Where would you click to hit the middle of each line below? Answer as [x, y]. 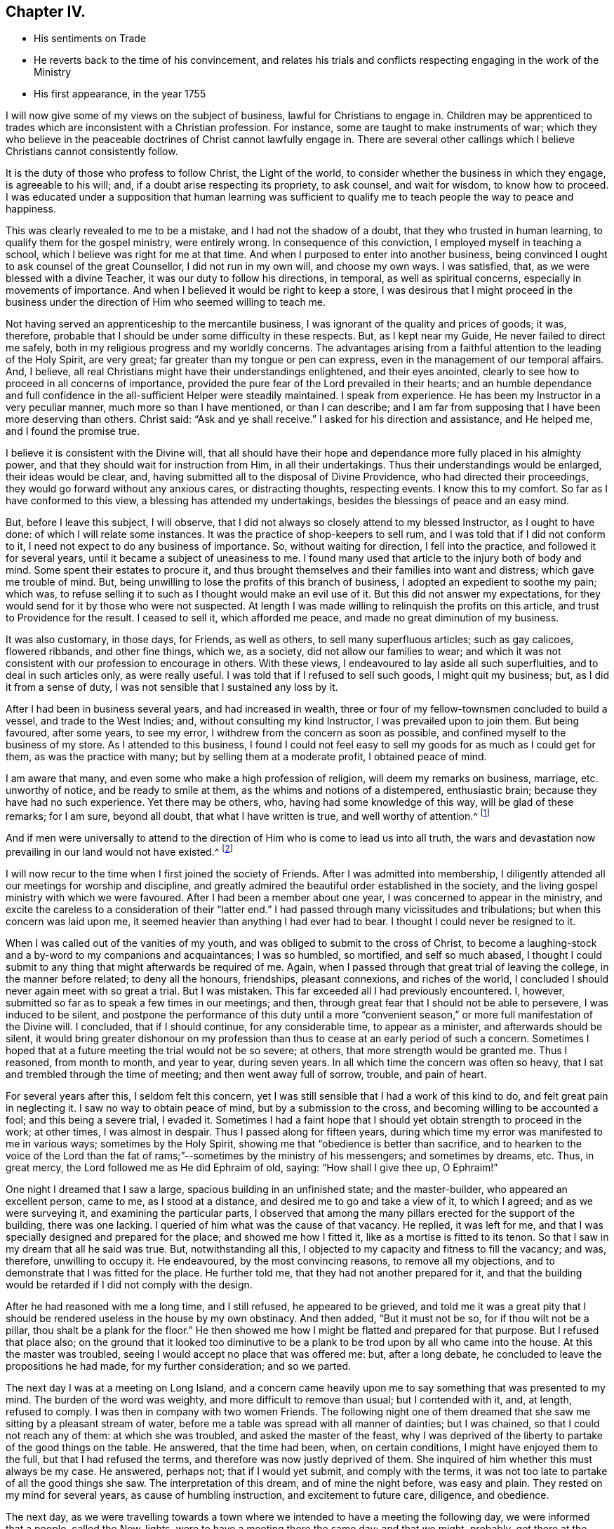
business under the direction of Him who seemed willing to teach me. [166, 302]
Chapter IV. [46, 12]
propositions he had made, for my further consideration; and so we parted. [179, 1366]
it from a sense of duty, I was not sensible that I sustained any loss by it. [172, 687]
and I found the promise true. [73, 431]
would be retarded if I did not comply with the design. [129, 1284]
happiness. [31, 209]
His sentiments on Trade [90, 39]
